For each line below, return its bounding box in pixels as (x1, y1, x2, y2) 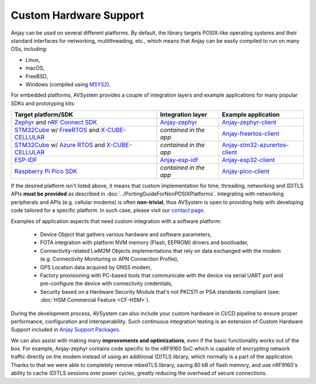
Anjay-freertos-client (221, 129, 280, 138)
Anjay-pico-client (221, 167, 270, 176)
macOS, (25, 64, 45, 71)
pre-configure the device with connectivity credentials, (40, 280, 173, 287)
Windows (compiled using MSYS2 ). (25, 81, 111, 88)
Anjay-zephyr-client (221, 118, 277, 126)
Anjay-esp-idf (160, 156, 198, 164)
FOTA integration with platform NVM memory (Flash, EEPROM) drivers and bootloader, (40, 239, 249, 246)
